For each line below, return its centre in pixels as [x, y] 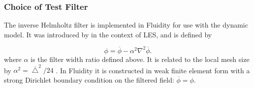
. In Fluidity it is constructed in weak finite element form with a [153, 70]
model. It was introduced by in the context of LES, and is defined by [108, 34]
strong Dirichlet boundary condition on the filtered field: [89, 79]
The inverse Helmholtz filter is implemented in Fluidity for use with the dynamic [126, 25]
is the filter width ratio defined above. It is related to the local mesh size [140, 59]
